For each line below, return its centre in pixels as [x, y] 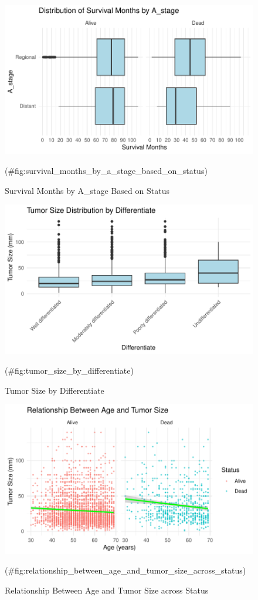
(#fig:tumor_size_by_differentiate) [69, 371]
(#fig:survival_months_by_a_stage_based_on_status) [106, 170]
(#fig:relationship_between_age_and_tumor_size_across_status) [125, 570]
